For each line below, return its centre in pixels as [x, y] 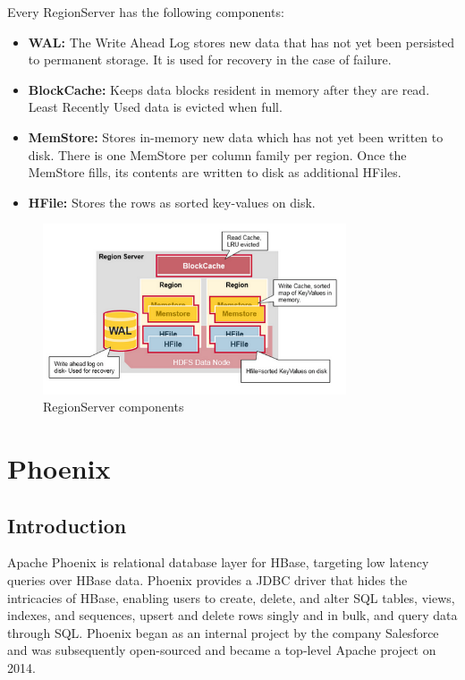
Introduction [67, 525]
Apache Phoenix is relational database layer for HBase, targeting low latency [218, 562]
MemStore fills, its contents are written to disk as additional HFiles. [215, 172]
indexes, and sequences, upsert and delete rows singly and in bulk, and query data [232, 615]
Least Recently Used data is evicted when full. [155, 107]
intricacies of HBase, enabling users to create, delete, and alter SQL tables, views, [231, 597]
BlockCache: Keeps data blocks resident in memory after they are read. [229, 89]
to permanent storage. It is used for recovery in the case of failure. [210, 59]
